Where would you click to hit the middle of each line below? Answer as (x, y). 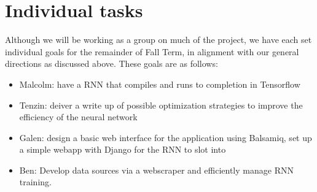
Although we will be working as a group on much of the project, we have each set (158, 40)
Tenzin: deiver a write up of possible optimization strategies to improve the (161, 105)
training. (35, 182)
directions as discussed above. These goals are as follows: (112, 63)
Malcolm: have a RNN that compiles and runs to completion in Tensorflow (160, 84)
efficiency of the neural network (78, 117)
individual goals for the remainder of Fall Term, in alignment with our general (152, 51)
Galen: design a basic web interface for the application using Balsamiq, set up (166, 137)
